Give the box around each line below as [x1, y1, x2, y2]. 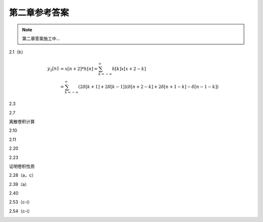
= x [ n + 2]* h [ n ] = [60, 66, 98, 72]
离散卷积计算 [9, 118, 35, 124]
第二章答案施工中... [22, 36, 60, 41]
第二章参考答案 [9, 7, 69, 18]
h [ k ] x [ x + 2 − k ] [112, 66, 146, 72]
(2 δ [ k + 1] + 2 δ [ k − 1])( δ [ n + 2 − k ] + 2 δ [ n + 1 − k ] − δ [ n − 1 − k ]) [78, 84, 219, 90]
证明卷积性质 [9, 163, 35, 169]
